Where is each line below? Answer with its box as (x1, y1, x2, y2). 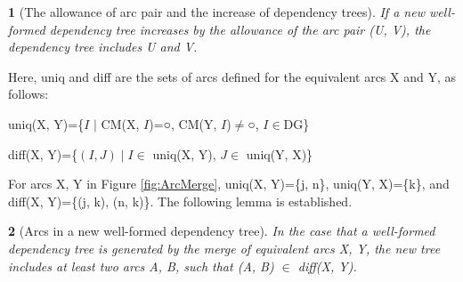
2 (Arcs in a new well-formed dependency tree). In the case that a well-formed (8, 222, 435, 240)
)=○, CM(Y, (149, 114, 217, 133)
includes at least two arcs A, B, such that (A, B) (8, 256, 274, 275)
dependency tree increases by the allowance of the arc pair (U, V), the (49, 20, 431, 38)
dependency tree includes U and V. (8, 37, 198, 56)
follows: (8, 85, 49, 103)
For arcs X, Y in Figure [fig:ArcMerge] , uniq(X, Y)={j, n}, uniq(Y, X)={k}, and (8, 174, 450, 193)
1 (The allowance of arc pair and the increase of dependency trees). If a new (8, 3, 425, 20)
